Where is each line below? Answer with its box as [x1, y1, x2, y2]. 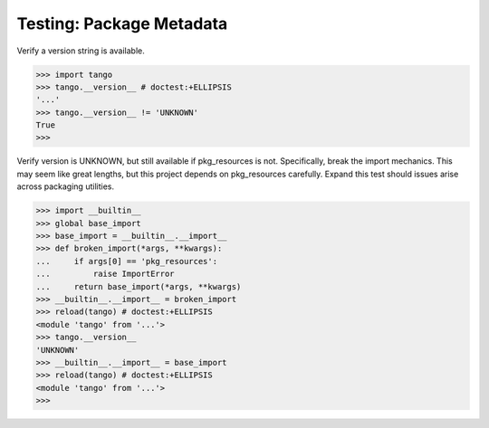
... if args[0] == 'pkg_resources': [35, 256, 217, 266]
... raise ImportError [35, 269, 176, 280]
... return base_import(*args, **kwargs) [35, 281, 242, 291]
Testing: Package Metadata [16, 14, 228, 33]
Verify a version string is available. [16, 45, 145, 56]
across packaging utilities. [16, 181, 115, 192]
